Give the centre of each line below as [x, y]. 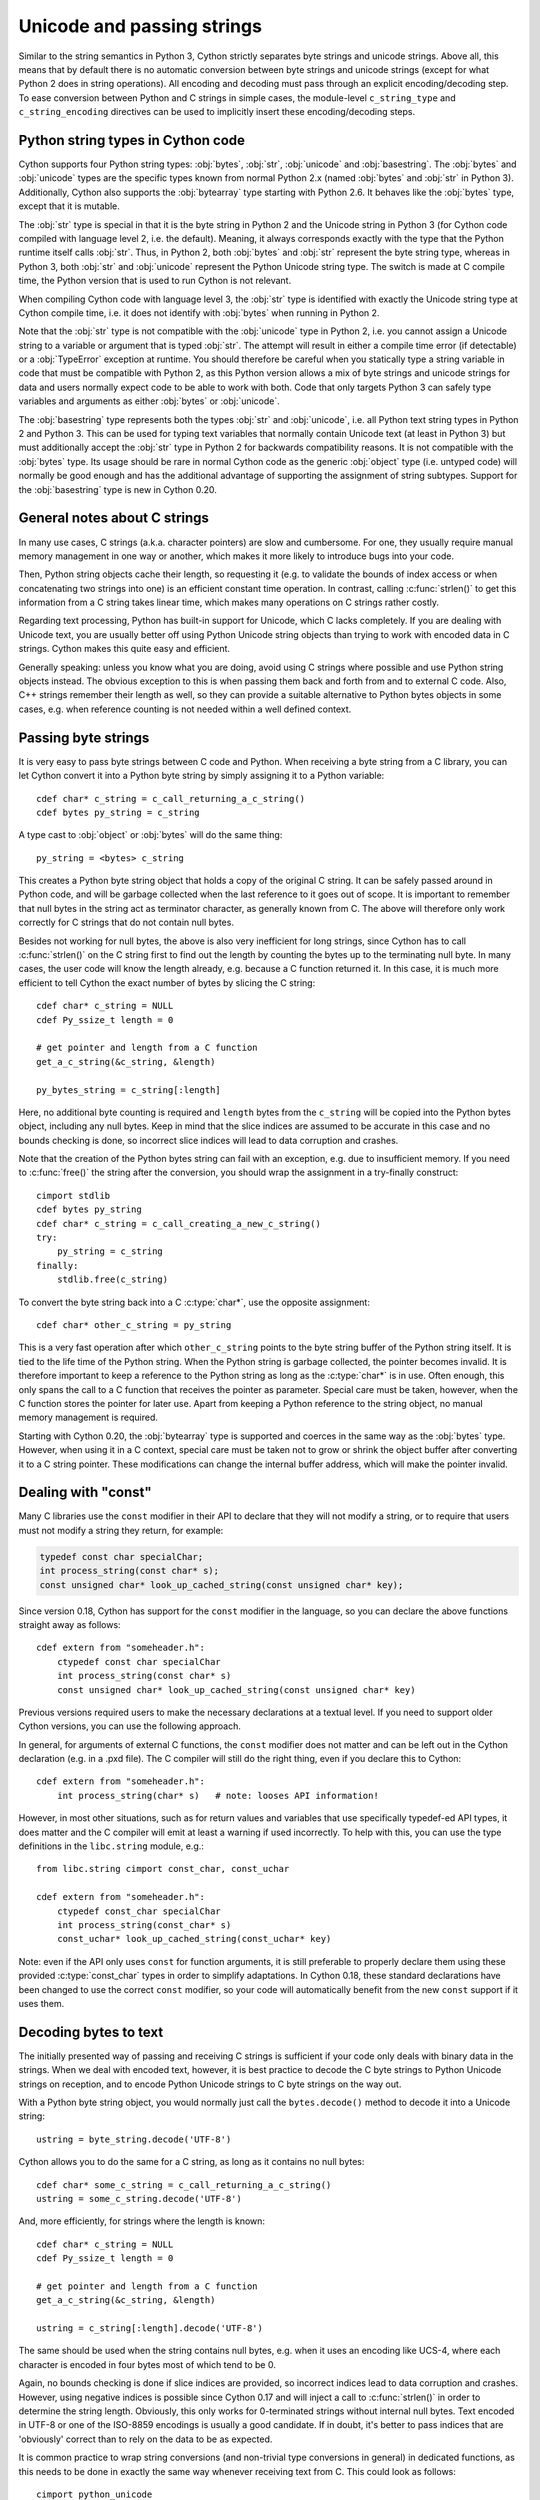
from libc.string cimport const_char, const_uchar [163, 1869]
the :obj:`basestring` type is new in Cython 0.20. [117, 489]
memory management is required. [88, 1417]
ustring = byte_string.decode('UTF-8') [134, 2139]
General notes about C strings [114, 518]
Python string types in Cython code [131, 140]
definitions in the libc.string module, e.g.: [111, 1846]
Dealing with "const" [85, 1492]
